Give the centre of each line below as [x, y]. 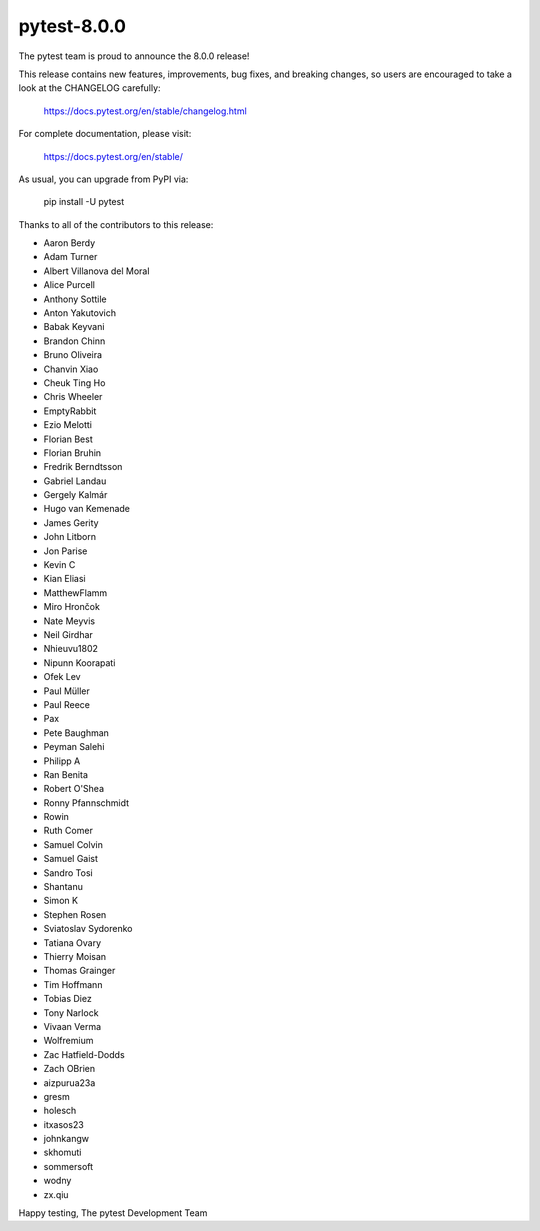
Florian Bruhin [72, 452]
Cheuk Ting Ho [74, 382]
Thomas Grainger [79, 971]
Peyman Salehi [74, 747]
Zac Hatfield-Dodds [84, 1054]
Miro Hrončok [71, 607]
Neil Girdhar [68, 634]
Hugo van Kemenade [86, 509]
